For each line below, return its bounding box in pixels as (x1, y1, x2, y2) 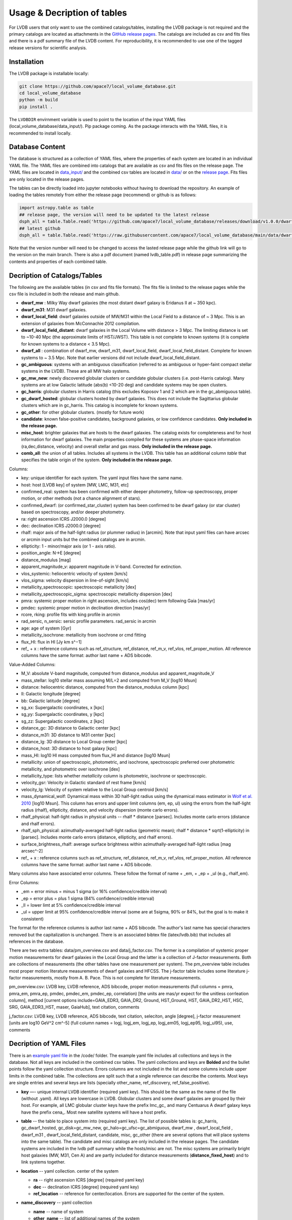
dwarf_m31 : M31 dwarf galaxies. (21, 306, 87, 312)
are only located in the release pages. (9, 176, 85, 182)
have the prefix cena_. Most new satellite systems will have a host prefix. (21, 1109, 167, 1115)
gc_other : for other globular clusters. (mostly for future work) (21, 409, 145, 415)
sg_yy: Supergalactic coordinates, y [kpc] (21, 712, 104, 717)
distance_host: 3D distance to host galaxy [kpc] (21, 746, 117, 752)
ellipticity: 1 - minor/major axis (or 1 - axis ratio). (21, 543, 116, 549)
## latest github (19, 225, 61, 231)
